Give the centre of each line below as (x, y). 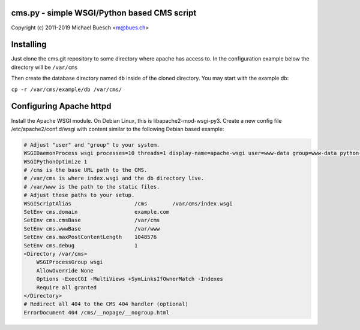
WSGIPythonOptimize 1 (55, 161)
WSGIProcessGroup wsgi (70, 262)
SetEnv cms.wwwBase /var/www (92, 228)
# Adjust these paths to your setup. (79, 195)
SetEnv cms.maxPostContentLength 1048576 (90, 237)
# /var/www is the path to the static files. (92, 187)
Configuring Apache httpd (61, 106)
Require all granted (67, 287)
